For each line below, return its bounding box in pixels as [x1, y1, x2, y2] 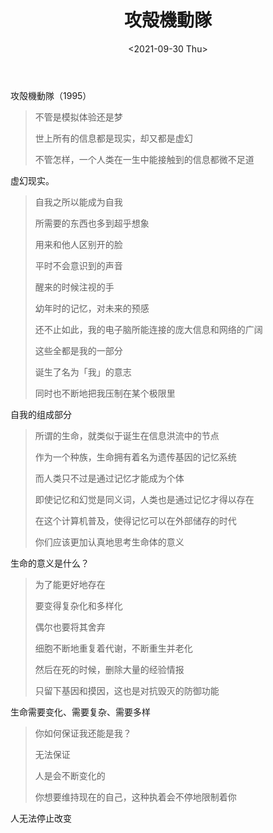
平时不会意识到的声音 [34, 259, 123, 271]
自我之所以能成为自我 [34, 196, 123, 208]
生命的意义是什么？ [10, 557, 90, 569]
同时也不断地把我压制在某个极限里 [34, 387, 176, 399]
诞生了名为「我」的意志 [34, 366, 132, 378]
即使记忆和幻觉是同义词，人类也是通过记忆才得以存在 [34, 493, 255, 505]
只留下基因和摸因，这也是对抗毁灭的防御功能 [34, 684, 220, 696]
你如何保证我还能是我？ [34, 727, 132, 739]
